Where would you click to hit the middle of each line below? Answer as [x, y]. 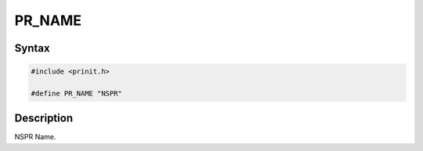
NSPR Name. [35, 137]
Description [44, 119]
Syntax [32, 48]
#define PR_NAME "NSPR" [77, 93]
